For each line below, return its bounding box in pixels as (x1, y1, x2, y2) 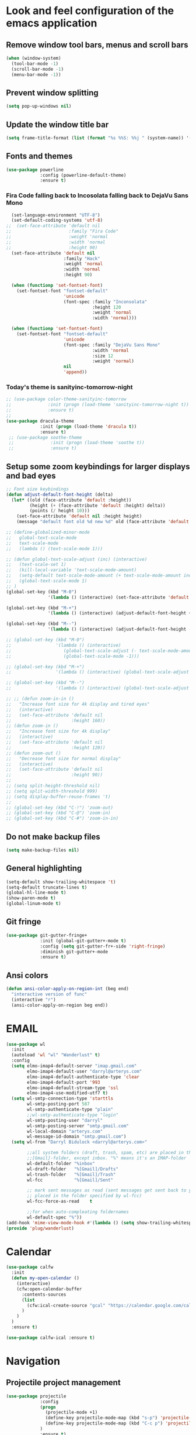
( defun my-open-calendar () (11, 1275, 80, 1281)
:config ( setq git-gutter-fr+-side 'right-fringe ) (40, 943, 166, 949)
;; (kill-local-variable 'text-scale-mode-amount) (6, 567, 137, 573)
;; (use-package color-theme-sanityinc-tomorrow (6, 396, 127, 402)
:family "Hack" (63, 256, 100, 262)
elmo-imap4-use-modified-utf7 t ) (27, 1090, 108, 1096)
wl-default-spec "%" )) (27, 1214, 82, 1220)
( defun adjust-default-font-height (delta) (6, 492, 114, 497)
